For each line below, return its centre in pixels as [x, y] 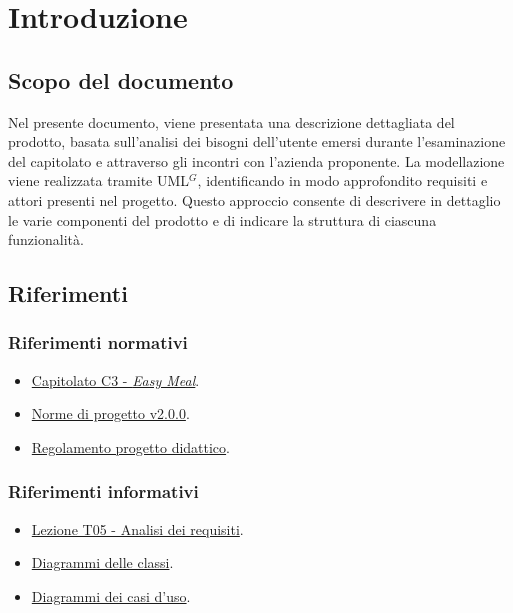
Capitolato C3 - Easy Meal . [115, 379]
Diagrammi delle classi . [102, 562]
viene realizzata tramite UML [99, 180]
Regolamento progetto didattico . [130, 446]
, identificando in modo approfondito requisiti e [342, 180]
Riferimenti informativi [103, 491]
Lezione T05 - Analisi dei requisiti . [137, 528]
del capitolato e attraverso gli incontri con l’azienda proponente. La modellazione [256, 160]
